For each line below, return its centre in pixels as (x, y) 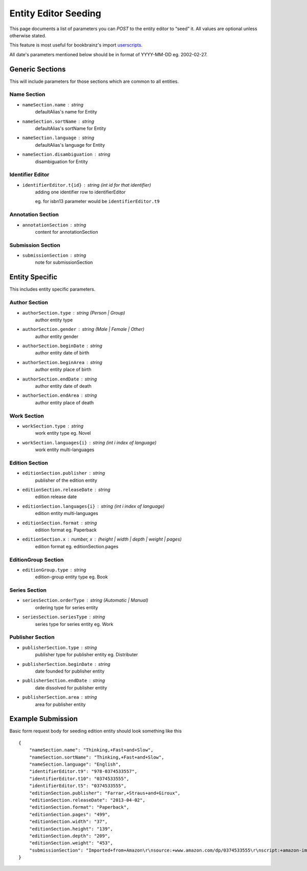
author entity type (54, 320)
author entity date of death (63, 386)
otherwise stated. (28, 35)
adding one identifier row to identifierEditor (80, 192)
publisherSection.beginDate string (66, 664)
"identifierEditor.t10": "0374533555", (79, 778)
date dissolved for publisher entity (71, 687)
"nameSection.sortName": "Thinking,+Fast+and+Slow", (97, 757)
